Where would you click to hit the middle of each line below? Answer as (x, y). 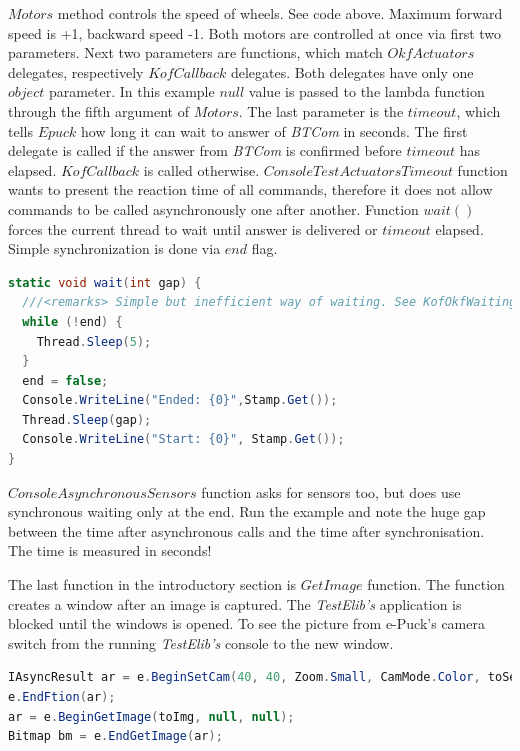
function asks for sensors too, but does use (331, 491)
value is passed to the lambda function (366, 91)
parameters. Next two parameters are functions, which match (195, 52)
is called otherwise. (201, 169)
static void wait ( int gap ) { (105, 282)
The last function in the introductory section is (152, 584)
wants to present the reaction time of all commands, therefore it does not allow (250, 189)
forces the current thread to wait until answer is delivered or (193, 228)
